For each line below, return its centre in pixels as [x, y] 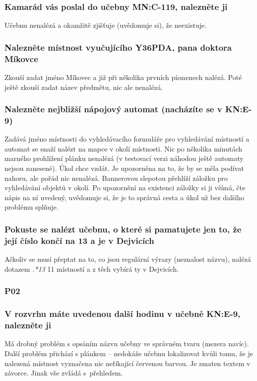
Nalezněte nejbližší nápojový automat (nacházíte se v [113, 109]
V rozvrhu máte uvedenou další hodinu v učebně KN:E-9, [123, 314]
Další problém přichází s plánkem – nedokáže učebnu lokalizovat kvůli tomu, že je [129, 353]
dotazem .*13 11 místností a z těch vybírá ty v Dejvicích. [92, 268]
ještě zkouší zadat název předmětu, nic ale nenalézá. [84, 87]
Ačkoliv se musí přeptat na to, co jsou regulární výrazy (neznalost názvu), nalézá [128, 259]
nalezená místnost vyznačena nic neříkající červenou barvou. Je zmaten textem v [128, 363]
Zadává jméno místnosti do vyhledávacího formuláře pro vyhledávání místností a [127, 139]
